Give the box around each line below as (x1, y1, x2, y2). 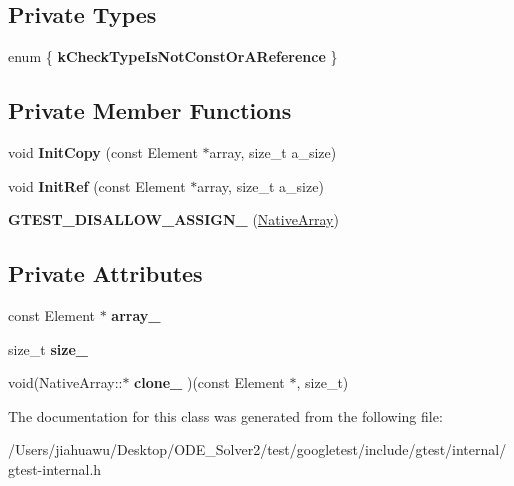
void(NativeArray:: (8, 372, 123, 393)
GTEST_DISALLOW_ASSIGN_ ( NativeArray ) (8, 209, 339, 230)
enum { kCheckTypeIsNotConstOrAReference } (8, 46, 338, 67)
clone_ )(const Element (134, 372, 285, 393)
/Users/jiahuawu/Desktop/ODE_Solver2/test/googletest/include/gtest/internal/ (8, 439, 507, 460)
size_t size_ (8, 338, 88, 359)
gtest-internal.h (8, 458, 102, 479)
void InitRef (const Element (8, 175, 186, 196)
